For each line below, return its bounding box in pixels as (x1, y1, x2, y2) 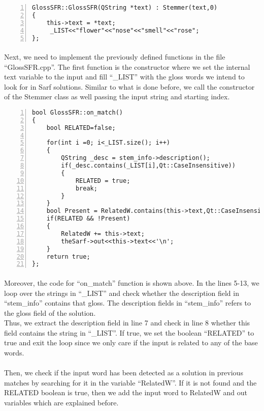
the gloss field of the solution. (4, 307, 96, 318)
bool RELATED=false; (46, 124, 116, 131)
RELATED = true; (75, 177, 130, 184)
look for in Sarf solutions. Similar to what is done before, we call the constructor (4, 81, 255, 92)
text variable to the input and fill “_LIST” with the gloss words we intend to (4, 71, 245, 82)
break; (75, 184, 97, 192)
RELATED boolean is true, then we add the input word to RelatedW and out (4, 387, 247, 398)
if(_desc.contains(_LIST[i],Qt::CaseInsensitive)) (61, 162, 236, 170)
